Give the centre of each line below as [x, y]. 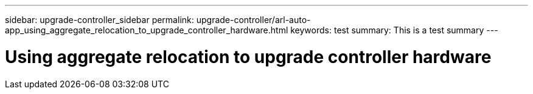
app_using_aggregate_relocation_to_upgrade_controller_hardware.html [147, 30]
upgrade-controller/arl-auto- [253, 20]
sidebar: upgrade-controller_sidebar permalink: [99, 20]
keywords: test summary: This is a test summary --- [394, 30]
